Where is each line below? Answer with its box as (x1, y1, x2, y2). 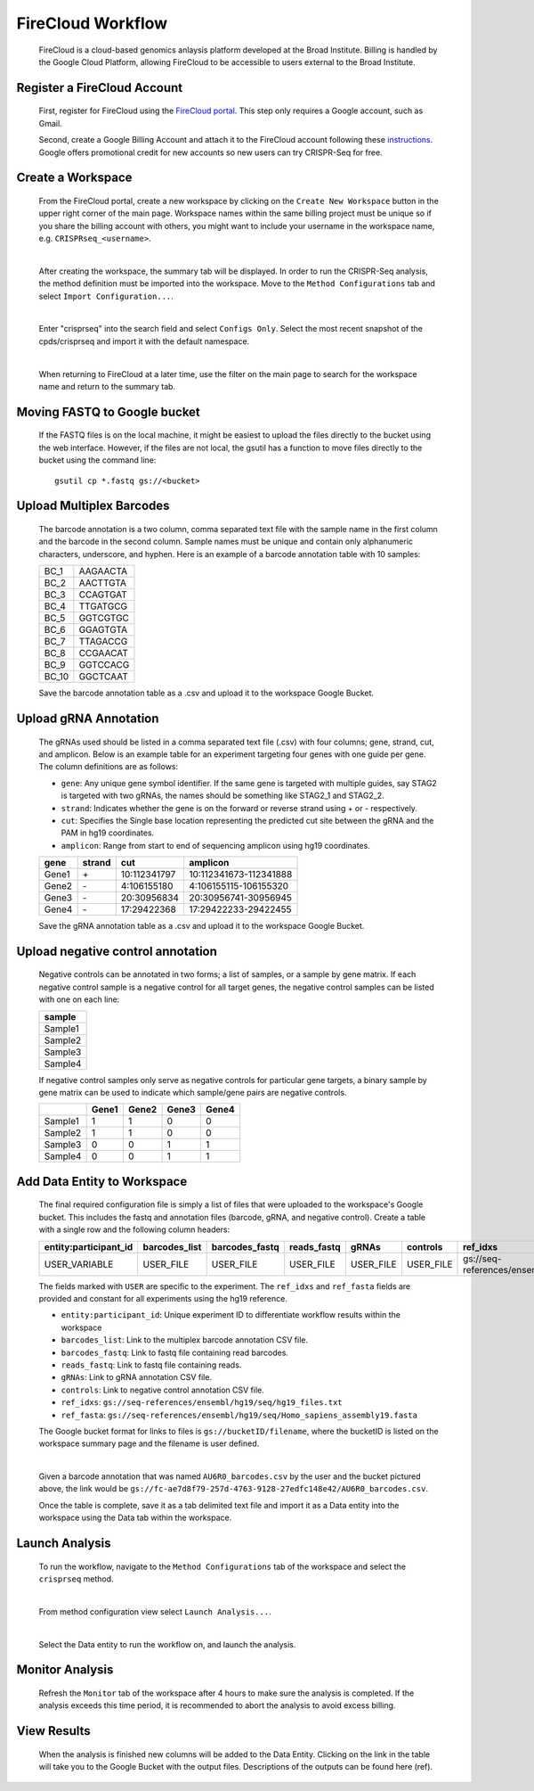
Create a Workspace (16, 170, 133, 185)
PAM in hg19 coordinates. (61, 827, 155, 838)
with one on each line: (38, 994, 120, 1005)
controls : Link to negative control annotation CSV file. (61, 1384, 264, 1395)
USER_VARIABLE (44, 1258, 114, 1270)
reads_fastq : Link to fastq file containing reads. (61, 1360, 242, 1370)
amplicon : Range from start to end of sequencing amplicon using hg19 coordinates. (61, 840, 371, 850)
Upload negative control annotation (16, 943, 218, 958)
